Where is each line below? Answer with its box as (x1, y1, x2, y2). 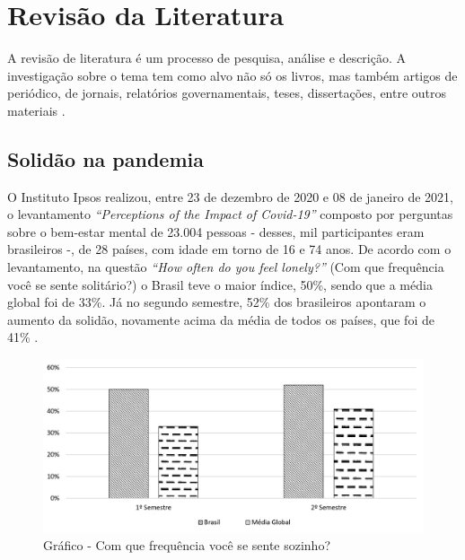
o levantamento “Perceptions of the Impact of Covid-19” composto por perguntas (7, 205, 453, 223)
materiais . (7, 101, 66, 119)
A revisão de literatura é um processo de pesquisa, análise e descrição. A (7, 48, 407, 67)
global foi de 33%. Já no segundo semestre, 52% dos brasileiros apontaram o (7, 293, 426, 311)
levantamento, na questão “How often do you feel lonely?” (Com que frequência (7, 258, 444, 276)
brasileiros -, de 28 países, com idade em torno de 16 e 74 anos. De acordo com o (7, 240, 452, 258)
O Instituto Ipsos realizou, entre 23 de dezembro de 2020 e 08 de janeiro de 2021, (7, 187, 453, 206)
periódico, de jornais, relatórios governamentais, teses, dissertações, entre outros (7, 83, 447, 102)
